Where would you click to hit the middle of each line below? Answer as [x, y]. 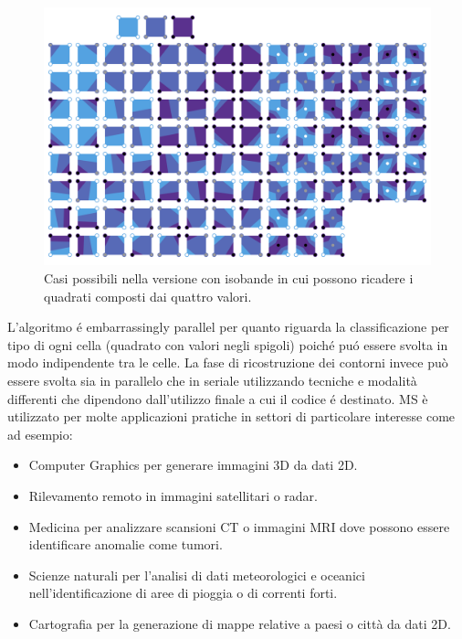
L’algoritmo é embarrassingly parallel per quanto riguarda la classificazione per [228, 327]
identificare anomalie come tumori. [126, 544]
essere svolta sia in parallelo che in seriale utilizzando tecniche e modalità [212, 380]
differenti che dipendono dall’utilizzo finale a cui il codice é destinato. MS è [218, 398]
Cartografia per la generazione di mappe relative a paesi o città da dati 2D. [240, 623]
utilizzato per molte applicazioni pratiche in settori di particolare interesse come [231, 416]
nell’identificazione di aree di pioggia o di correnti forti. [183, 593]
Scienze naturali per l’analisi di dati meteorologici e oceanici [197, 575]
